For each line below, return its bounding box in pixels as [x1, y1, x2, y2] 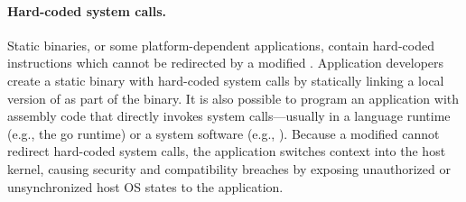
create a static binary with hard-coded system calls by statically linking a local [7, 70, 444, 89]
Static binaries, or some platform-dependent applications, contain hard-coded [7, 35, 434, 54]
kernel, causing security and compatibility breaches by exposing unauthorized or [7, 159, 451, 178]
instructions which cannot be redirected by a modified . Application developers [7, 53, 444, 72]
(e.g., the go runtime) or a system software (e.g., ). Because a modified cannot [7, 124, 440, 142]
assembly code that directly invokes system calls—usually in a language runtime [7, 106, 451, 125]
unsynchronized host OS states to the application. [7, 177, 284, 196]
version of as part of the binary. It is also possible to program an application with [7, 88, 460, 107]
